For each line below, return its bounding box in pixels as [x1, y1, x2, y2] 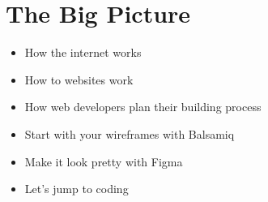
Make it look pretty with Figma [24, 153, 183, 170]
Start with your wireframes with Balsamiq [24, 125, 235, 142]
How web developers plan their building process [24, 98, 262, 115]
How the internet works [24, 44, 142, 61]
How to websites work [24, 71, 134, 88]
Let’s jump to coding [24, 180, 129, 197]
